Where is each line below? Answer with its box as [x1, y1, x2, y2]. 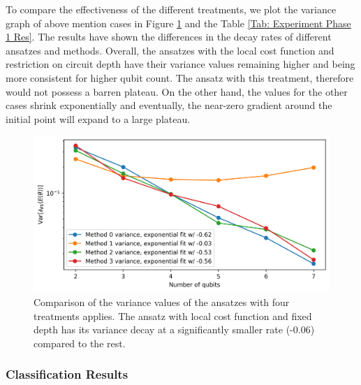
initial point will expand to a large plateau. [6, 111, 191, 126]
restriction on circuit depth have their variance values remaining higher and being [6, 57, 355, 71]
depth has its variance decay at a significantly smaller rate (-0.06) [34, 322, 315, 337]
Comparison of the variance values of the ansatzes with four [34, 294, 290, 309]
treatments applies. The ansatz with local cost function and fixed [34, 308, 312, 323]
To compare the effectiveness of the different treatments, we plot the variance [6, 2, 337, 16]
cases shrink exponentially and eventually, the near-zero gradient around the [6, 98, 332, 112]
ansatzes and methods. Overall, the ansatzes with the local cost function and [6, 43, 334, 57]
